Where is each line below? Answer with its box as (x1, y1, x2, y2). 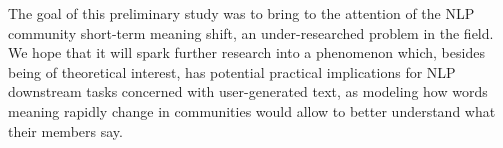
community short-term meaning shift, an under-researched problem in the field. (8, 22, 494, 43)
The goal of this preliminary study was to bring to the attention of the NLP (8, 3, 475, 23)
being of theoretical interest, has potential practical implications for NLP (8, 61, 456, 82)
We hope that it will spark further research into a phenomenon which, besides (8, 42, 485, 63)
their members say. (8, 120, 123, 141)
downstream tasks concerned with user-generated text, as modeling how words (8, 81, 488, 102)
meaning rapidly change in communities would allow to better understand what (8, 100, 496, 121)
